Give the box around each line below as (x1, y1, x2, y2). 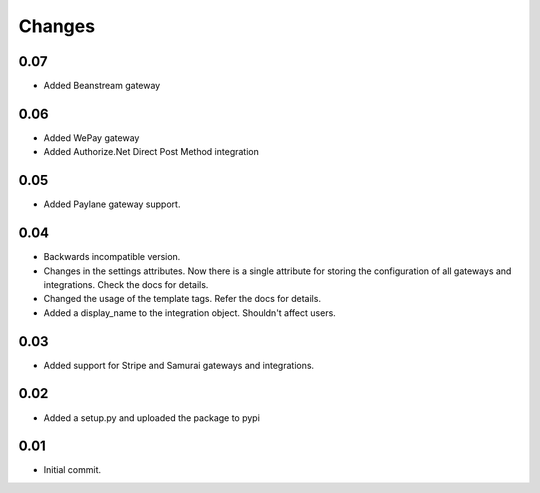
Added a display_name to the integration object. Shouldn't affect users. (43, 306, 337, 319)
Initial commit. (43, 464, 102, 476)
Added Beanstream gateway (43, 80, 161, 92)
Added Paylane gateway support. (43, 198, 181, 210)
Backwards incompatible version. (43, 251, 181, 263)
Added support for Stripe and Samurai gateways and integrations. (43, 359, 315, 371)
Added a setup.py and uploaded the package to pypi (43, 411, 260, 424)
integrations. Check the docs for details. (43, 278, 209, 290)
